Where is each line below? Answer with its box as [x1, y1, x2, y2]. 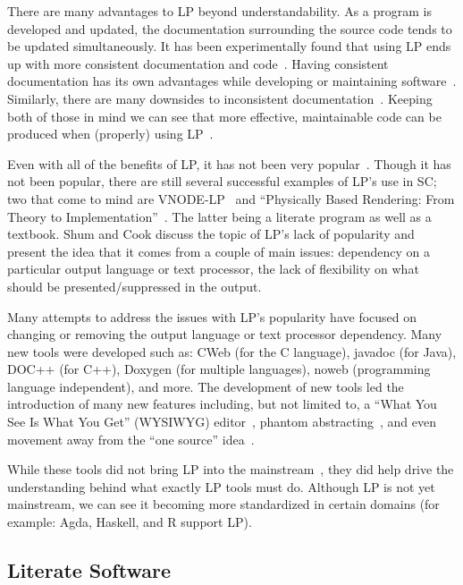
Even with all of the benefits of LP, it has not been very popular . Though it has [7, 154, 451, 173]
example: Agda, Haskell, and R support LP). [7, 513, 252, 531]
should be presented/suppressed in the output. [7, 276, 262, 295]
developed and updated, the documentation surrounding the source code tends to [7, 19, 452, 38]
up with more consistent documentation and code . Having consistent [7, 54, 389, 72]
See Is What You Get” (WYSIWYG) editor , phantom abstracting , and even [7, 412, 436, 431]
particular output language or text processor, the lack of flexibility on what [7, 259, 419, 278]
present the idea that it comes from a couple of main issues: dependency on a [7, 242, 430, 260]
